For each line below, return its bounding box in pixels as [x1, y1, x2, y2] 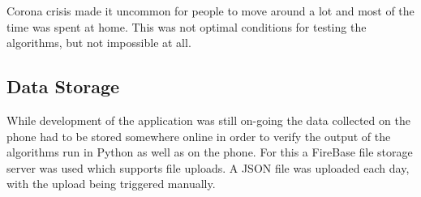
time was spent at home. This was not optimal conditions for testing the [6, 18, 367, 35]
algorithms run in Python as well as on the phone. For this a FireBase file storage [6, 143, 413, 161]
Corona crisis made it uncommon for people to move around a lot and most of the [6, 2, 415, 19]
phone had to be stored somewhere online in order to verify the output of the [6, 127, 391, 144]
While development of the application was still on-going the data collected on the [6, 111, 410, 128]
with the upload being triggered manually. [6, 175, 216, 192]
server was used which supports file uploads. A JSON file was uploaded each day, [6, 159, 410, 176]
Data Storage [6, 74, 120, 99]
